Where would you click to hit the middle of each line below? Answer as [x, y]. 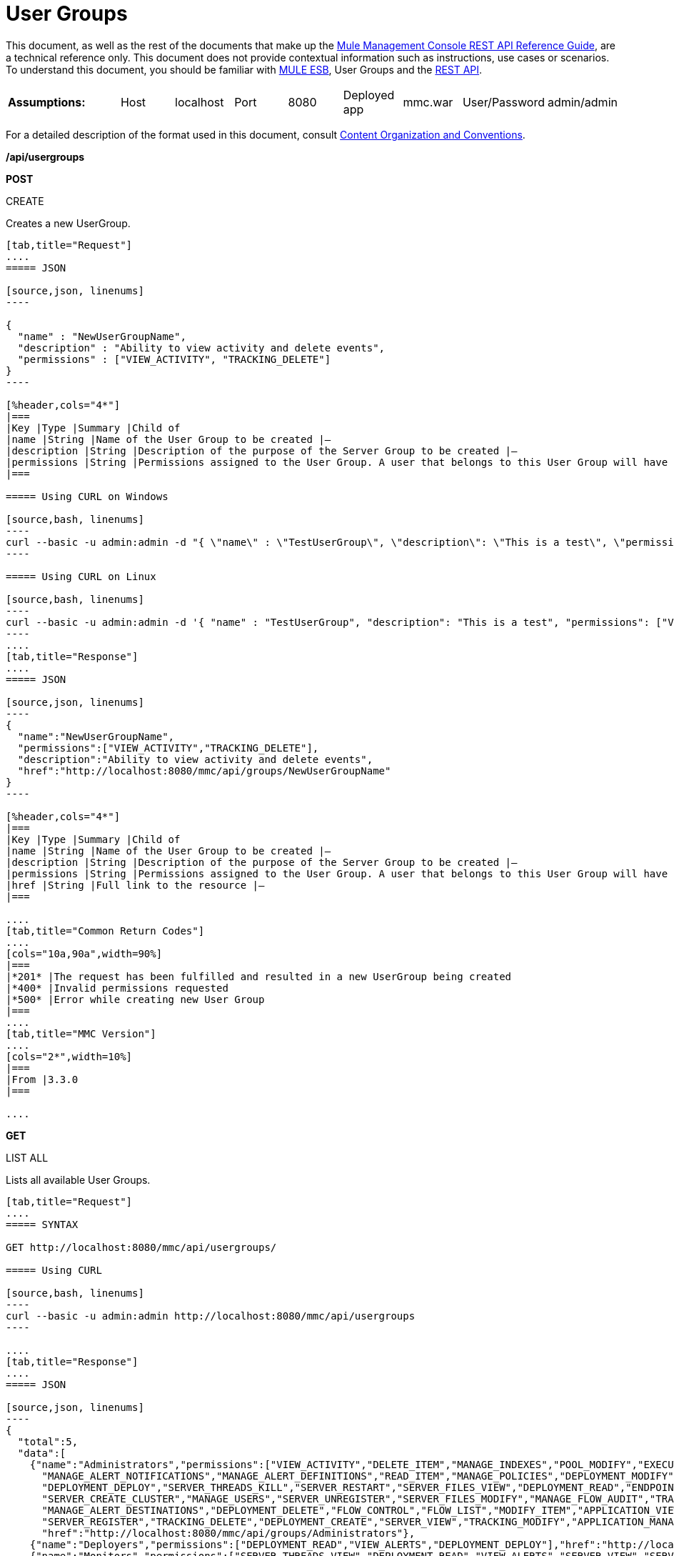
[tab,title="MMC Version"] [81, 1033]
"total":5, [48, 1441]
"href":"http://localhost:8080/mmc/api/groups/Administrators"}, [228, 1533]
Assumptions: [47, 102]
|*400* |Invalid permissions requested [117, 988]
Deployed [369, 95]
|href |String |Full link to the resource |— [135, 885]
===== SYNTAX [42, 1224]
